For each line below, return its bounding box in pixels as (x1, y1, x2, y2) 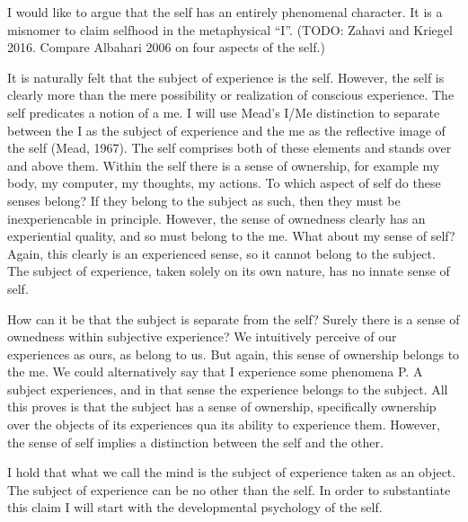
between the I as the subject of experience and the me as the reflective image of (7, 120, 446, 139)
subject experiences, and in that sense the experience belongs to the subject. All (7, 379, 448, 398)
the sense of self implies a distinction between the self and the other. (7, 432, 384, 451)
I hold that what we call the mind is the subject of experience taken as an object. (7, 463, 456, 482)
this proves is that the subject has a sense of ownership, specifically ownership (7, 397, 437, 416)
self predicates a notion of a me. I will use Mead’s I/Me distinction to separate (7, 102, 440, 121)
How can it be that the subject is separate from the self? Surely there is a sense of (7, 309, 460, 328)
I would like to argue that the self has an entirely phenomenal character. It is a (7, 3, 443, 21)
